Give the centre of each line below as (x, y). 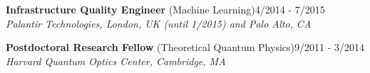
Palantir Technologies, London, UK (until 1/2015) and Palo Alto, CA (159, 23)
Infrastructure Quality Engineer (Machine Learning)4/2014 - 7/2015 (165, 9)
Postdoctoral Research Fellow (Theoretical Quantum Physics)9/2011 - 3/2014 (185, 47)
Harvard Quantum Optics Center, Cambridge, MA (116, 61)
